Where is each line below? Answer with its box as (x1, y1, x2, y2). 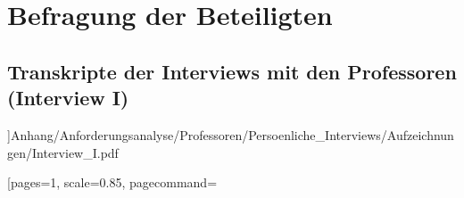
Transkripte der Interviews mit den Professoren (7, 57, 457, 85)
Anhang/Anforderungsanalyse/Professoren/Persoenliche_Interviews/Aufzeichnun (10, 125, 454, 144)
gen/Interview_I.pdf (7, 143, 119, 161)
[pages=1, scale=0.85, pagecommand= (7, 173, 218, 192)
